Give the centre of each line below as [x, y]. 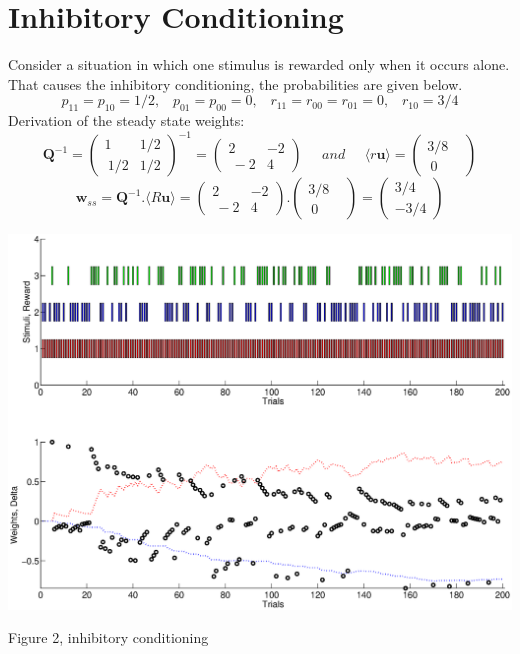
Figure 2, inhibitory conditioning [108, 637]
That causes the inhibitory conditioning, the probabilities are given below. [235, 83]
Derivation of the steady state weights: [126, 120]
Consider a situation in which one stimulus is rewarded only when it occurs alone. [259, 64]
